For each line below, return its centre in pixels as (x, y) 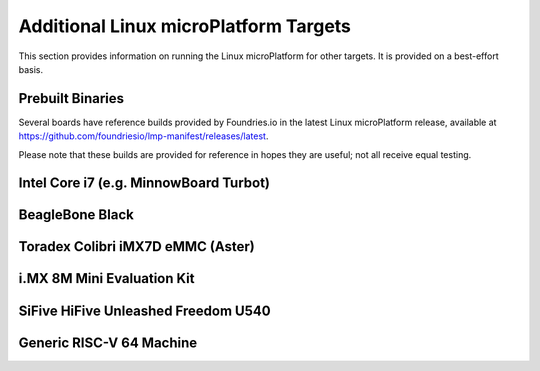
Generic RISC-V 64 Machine (108, 342)
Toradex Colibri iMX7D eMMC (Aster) (136, 246)
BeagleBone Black (76, 215)
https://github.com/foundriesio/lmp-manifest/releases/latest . (143, 136)
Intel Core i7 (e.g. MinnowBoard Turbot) (144, 183)
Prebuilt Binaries (71, 98)
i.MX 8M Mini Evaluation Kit (106, 278)
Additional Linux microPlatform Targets (185, 26)
